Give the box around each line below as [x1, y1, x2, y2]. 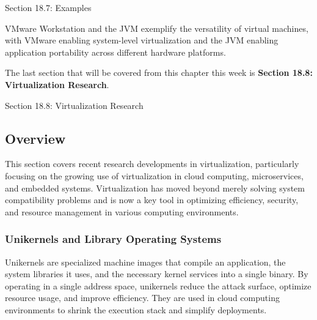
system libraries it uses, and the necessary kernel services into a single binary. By [5, 267, 308, 280]
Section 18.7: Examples [5, 1, 92, 13]
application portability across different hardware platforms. [5, 45, 226, 58]
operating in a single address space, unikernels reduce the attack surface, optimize [5, 279, 312, 292]
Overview [5, 128, 66, 147]
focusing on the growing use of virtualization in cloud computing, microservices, [5, 169, 304, 182]
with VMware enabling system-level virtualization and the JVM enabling [5, 34, 279, 47]
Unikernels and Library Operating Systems [5, 231, 222, 247]
